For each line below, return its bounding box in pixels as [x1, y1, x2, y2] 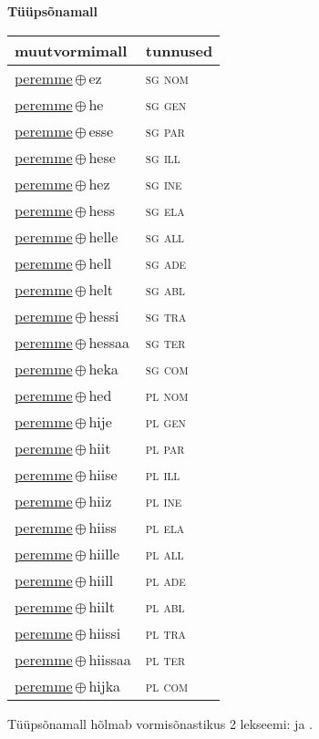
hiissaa [88, 648, 131, 670]
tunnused [145, 39, 213, 61]
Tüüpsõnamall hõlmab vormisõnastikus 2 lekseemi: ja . [7, 713, 313, 733]
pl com [145, 674, 189, 696]
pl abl [145, 595, 185, 617]
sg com [145, 357, 189, 379]
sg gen [145, 93, 187, 115]
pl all [145, 542, 184, 564]
